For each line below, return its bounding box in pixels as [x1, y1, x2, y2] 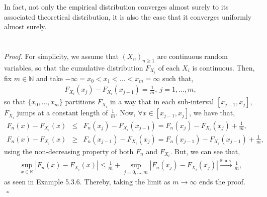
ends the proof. [199, 176, 245, 186]
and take [36, 73, 63, 83]
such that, [162, 73, 194, 83]
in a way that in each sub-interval [110, 96, 214, 107]
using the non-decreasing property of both [4, 146, 134, 156]
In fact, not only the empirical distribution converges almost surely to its [4, 2, 229, 12]
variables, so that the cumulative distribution [4, 62, 143, 73]
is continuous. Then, [192, 62, 255, 73]
